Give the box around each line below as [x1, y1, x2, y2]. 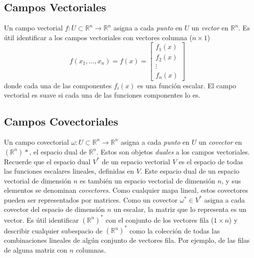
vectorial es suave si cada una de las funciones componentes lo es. [4, 90, 201, 100]
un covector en [199, 136, 242, 147]
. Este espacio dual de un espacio [140, 166, 240, 176]
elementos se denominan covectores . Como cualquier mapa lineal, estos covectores [4, 185, 248, 195]
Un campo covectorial [4, 136, 69, 147]
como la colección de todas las [129, 225, 220, 235]
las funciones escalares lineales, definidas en [4, 166, 134, 176]
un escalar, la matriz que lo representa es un [113, 204, 247, 214]
